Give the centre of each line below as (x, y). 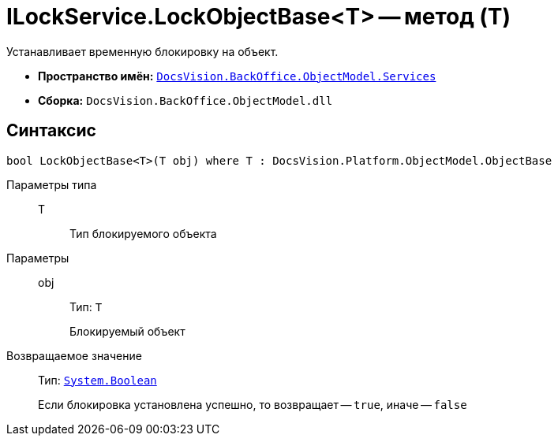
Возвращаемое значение (74, 355)
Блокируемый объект (127, 331)
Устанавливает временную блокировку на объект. (142, 51)
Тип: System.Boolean (97, 380)
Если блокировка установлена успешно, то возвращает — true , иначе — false (253, 404)
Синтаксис (51, 131)
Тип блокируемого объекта (143, 233)
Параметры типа (52, 184)
